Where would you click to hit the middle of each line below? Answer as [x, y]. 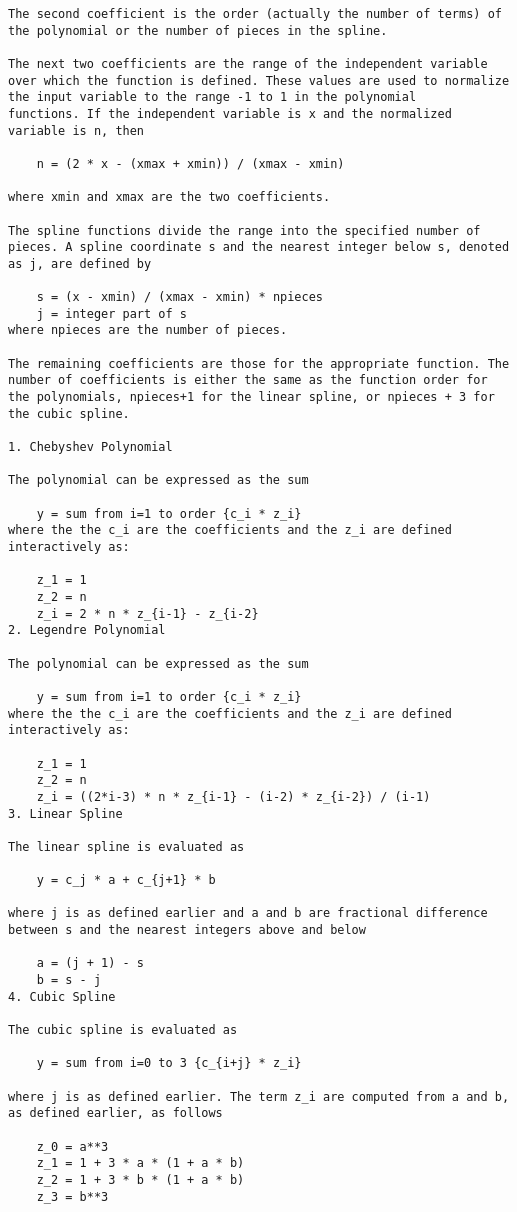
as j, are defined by [80, 263]
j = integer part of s [111, 313]
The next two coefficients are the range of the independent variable [248, 63]
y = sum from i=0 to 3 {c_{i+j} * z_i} [169, 1063]
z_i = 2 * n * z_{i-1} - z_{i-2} [147, 613]
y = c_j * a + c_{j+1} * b [126, 880]
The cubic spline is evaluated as [123, 1030]
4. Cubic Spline [62, 996]
